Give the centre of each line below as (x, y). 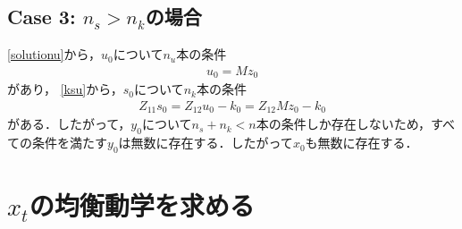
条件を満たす (69, 143)
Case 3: (42, 17)
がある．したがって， (69, 124)
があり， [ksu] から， (65, 89)
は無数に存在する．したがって (206, 143)
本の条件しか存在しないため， (344, 124)
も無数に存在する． (361, 143)
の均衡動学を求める (142, 205)
